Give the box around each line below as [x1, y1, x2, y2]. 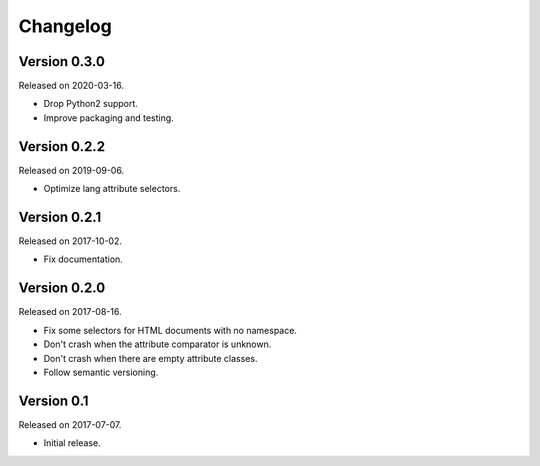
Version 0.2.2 [18, 138, 105, 155]
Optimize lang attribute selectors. [43, 183, 181, 195]
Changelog [18, 15, 112, 37]
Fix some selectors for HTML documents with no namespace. [43, 324, 297, 336]
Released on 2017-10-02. [18, 235, 122, 247]
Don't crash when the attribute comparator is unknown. [43, 338, 272, 350]
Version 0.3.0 [18, 53, 105, 70]
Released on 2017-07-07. [18, 418, 122, 430]
